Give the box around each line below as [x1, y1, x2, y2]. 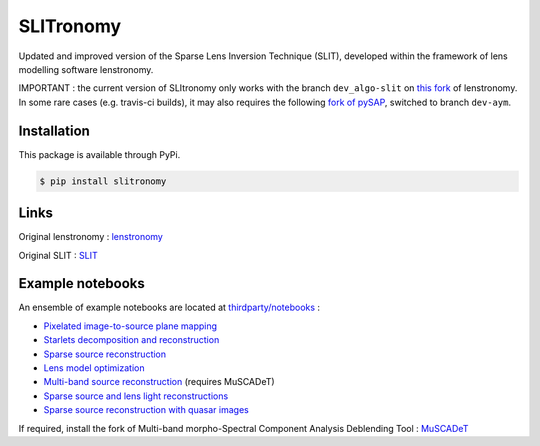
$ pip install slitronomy [39, 175, 167, 187]
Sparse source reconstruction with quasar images [43, 404, 249, 416]
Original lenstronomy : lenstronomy [18, 231, 164, 243]
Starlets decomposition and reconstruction [43, 334, 220, 346]
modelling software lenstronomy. [18, 63, 154, 75]
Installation [18, 122, 90, 139]
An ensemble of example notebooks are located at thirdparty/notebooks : [18, 301, 320, 314]
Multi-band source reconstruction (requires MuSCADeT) [43, 376, 275, 388]
